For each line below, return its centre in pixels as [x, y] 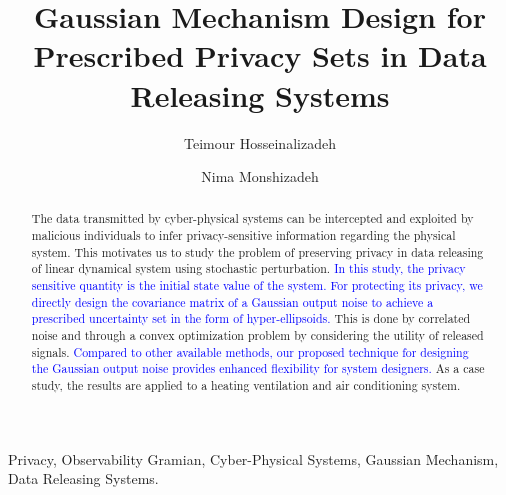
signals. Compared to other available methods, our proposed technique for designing [250, 351]
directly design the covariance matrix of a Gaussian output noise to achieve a [232, 301]
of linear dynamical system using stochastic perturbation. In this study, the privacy [248, 268]
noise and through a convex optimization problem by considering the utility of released [257, 335]
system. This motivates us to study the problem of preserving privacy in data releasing [257, 251]
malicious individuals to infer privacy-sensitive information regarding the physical [243, 235]
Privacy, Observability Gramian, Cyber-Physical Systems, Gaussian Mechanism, [253, 458]
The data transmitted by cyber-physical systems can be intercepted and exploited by [252, 218]
